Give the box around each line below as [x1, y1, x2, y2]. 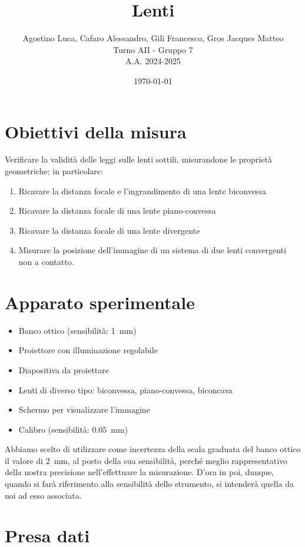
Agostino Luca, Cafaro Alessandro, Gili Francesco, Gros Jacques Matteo [22, 32, 284, 44]
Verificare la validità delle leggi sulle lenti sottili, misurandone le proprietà [5, 153, 272, 165]
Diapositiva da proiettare [18, 363, 109, 376]
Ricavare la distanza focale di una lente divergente [18, 224, 200, 236]
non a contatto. [18, 256, 74, 267]
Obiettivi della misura [5, 119, 187, 143]
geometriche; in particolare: [5, 165, 103, 177]
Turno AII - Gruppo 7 [113, 43, 193, 55]
